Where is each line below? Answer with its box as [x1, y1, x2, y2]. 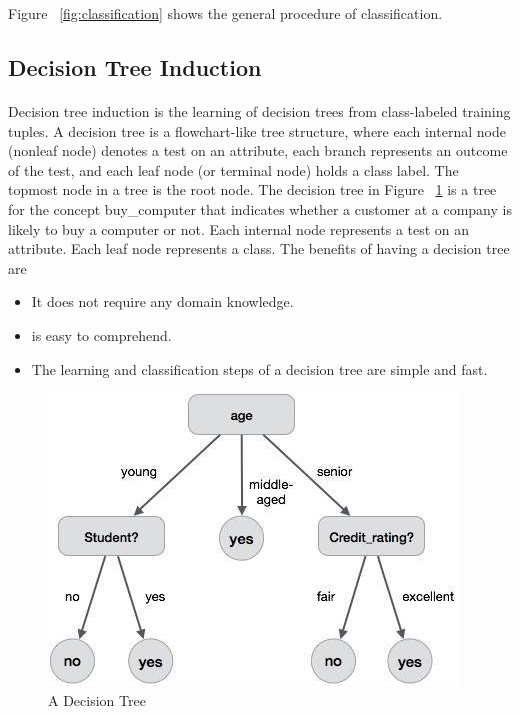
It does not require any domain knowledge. [31, 291, 294, 312]
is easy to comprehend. [31, 324, 172, 345]
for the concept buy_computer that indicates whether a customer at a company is [8, 198, 512, 219]
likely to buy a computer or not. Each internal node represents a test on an [8, 218, 470, 239]
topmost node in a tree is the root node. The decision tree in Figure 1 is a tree [8, 179, 497, 200]
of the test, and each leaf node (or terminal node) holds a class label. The [8, 159, 459, 180]
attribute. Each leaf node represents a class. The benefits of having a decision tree [8, 238, 510, 259]
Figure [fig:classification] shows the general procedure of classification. [8, 3, 443, 23]
